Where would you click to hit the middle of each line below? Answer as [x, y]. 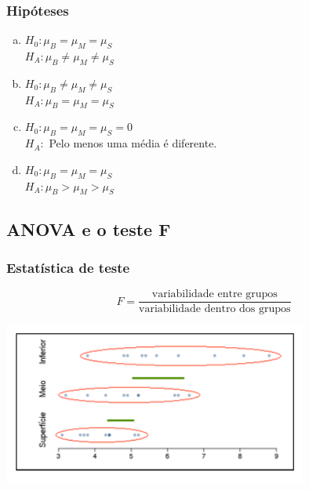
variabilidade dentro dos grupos [215, 309]
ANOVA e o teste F [89, 229]
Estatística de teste [68, 268]
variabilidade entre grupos [214, 294]
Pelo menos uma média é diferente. [133, 143]
